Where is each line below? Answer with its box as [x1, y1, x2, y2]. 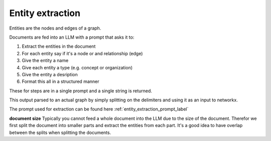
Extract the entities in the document [22, 43, 96, 50]
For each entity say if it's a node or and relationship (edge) [22, 50, 143, 56]
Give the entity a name [22, 58, 69, 64]
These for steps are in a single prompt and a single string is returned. [9, 88, 153, 94]
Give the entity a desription [22, 71, 78, 77]
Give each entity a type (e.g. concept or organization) [22, 64, 133, 70]
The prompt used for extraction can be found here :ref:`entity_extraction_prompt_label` [9, 106, 189, 112]
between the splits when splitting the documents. [9, 129, 111, 135]
